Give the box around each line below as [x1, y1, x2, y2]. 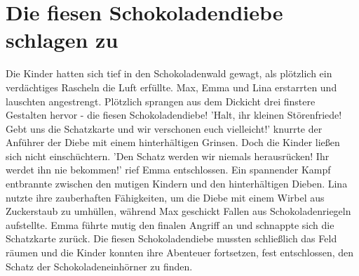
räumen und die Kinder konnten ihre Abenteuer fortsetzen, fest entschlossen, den [6, 245, 354, 260]
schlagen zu [6, 25, 118, 54]
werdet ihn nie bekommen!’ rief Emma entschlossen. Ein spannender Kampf [6, 162, 331, 177]
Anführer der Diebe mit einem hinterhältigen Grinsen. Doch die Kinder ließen [6, 135, 340, 150]
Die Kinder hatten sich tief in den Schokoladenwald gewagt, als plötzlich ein [6, 66, 332, 81]
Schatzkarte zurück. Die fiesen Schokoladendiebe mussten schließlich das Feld [6, 231, 337, 246]
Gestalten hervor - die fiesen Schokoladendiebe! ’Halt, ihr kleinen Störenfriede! [6, 107, 342, 122]
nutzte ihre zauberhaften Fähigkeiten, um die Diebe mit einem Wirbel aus [6, 190, 325, 204]
